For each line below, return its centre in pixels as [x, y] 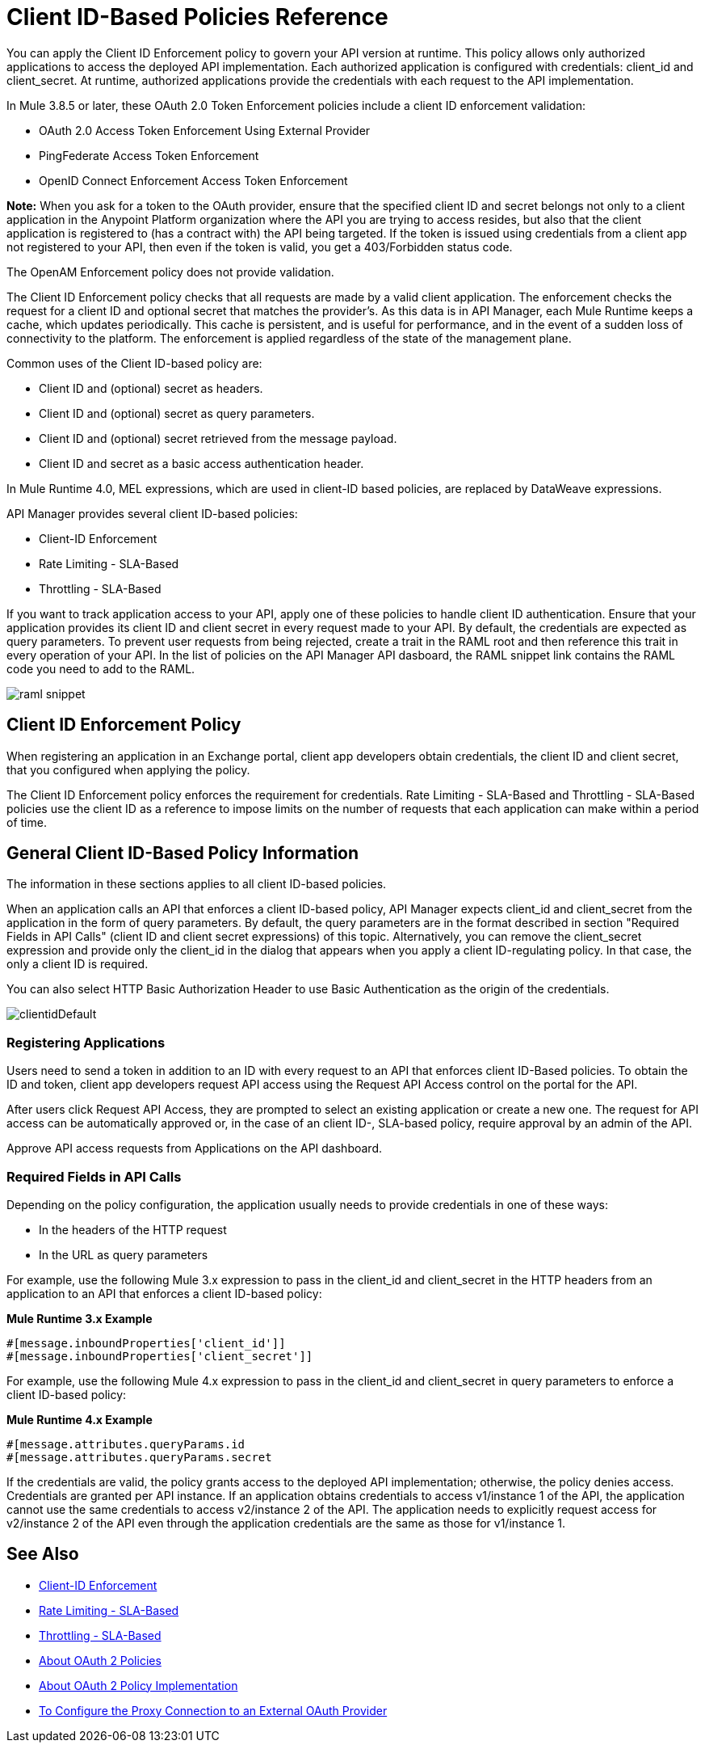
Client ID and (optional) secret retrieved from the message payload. [218, 438]
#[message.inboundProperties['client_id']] [146, 1343]
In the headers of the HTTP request [133, 1229]
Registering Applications [86, 1042]
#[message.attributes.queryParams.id [126, 1444]
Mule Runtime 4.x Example [80, 1419]
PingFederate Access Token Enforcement [149, 155]
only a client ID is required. [78, 964]
